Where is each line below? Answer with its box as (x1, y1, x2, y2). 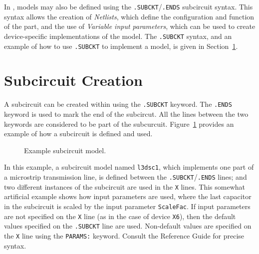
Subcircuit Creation (4, 70, 143, 90)
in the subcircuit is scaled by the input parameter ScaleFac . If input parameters (4, 201, 251, 211)
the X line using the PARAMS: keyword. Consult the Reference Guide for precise (4, 230, 245, 241)
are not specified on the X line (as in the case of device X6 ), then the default (4, 211, 236, 221)
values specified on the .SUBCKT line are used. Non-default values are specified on (4, 221, 252, 231)
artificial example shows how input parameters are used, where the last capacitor (4, 191, 252, 202)
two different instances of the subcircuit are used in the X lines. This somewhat (4, 181, 246, 192)
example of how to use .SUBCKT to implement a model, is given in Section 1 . (4, 40, 238, 51)
